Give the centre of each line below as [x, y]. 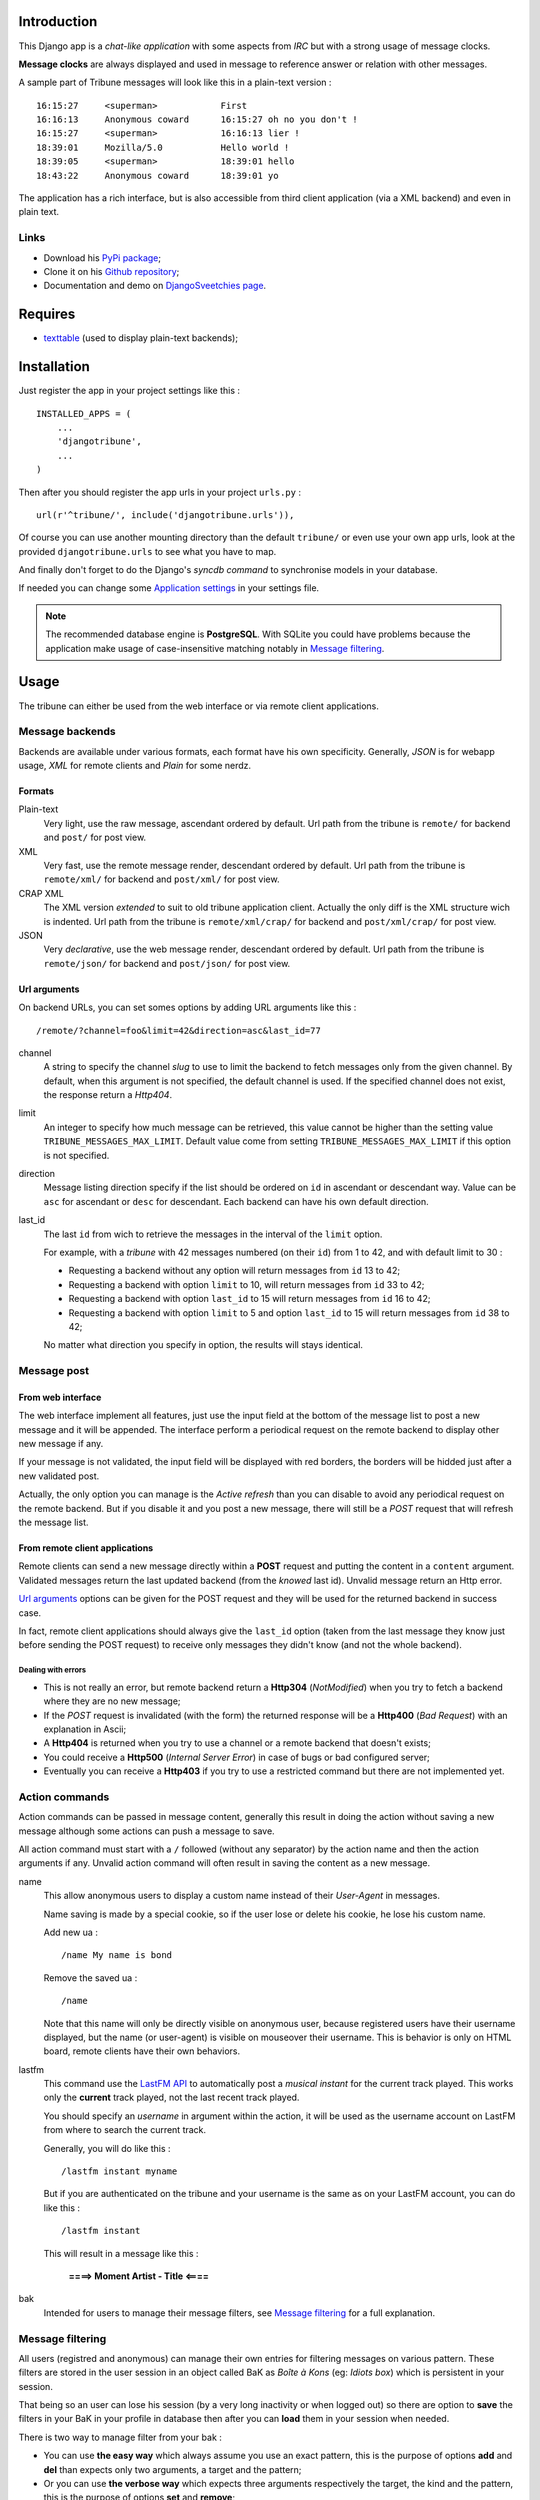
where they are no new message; [112, 1701]
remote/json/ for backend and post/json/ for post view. [167, 963]
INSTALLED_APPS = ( [84, 413]
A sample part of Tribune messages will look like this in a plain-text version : [175, 82]
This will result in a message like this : [121, 2253]
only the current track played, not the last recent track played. [171, 2097]
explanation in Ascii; [85, 1729]
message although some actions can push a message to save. [146, 1831]
